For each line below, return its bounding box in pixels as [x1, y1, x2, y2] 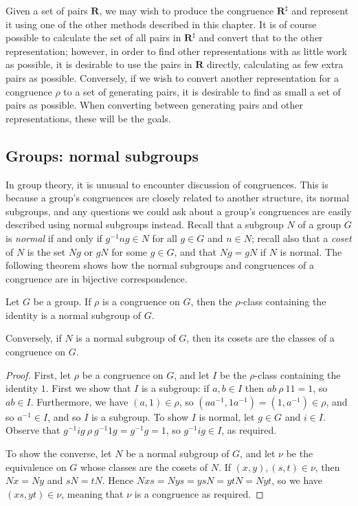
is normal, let [199, 409, 255, 423]
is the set [27, 244, 66, 258]
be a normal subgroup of [126, 446, 230, 461]
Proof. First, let [5, 367, 71, 382]
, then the [190, 294, 232, 309]
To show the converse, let [5, 446, 112, 461]
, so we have [271, 473, 323, 487]
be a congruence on [82, 367, 164, 382]
